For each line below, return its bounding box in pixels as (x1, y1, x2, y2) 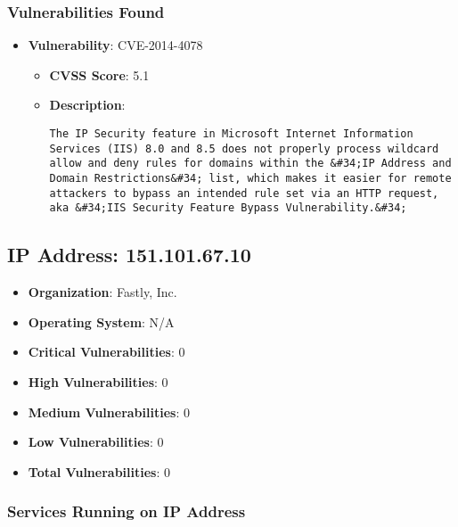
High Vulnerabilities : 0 (28, 372, 168, 391)
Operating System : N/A (28, 312, 175, 331)
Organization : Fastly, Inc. (28, 283, 177, 301)
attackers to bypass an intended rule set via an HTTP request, (49, 186, 439, 200)
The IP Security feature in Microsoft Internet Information (49, 128, 413, 140)
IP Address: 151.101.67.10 (7, 241, 251, 268)
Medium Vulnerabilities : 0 (28, 402, 190, 421)
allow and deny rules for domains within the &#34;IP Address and (49, 157, 452, 170)
